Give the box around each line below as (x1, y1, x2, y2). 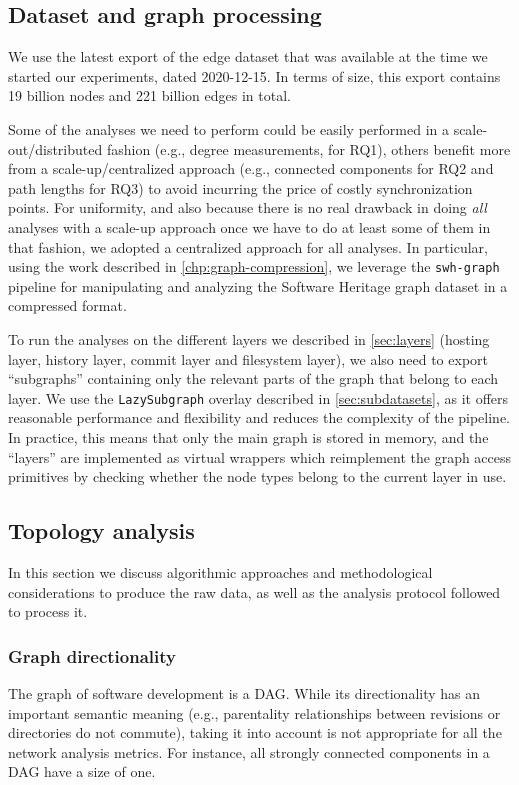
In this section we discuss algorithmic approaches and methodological (8, 562, 433, 582)
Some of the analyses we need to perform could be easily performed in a (8, 118, 449, 139)
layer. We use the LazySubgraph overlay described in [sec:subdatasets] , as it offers (8, 387, 509, 408)
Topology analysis (8, 515, 195, 546)
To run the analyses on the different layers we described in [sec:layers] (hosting (8, 328, 490, 349)
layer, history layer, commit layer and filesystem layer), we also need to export (8, 348, 488, 369)
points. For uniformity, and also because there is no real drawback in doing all (8, 197, 487, 218)
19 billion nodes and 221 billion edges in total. (8, 85, 291, 106)
